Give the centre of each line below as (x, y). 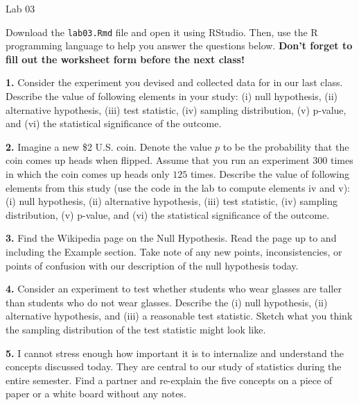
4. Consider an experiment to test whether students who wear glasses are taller (174, 289)
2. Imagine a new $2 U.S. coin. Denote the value (109, 146)
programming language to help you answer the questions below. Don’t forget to (179, 46)
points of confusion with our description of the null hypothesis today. (152, 265)
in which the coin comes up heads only (88, 174)
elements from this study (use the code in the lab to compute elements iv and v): (178, 187)
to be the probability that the (286, 146)
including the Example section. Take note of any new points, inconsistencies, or (174, 251)
